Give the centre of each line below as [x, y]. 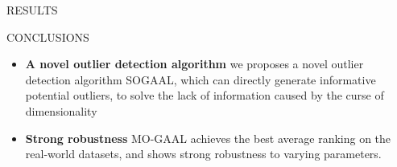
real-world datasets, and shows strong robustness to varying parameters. [203, 154]
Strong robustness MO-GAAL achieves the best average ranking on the [208, 138]
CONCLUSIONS [48, 37]
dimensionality [61, 110]
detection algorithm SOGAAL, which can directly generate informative [201, 79]
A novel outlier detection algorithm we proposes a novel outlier [194, 64]
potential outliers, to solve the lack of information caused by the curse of [205, 95]
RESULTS [32, 10]
